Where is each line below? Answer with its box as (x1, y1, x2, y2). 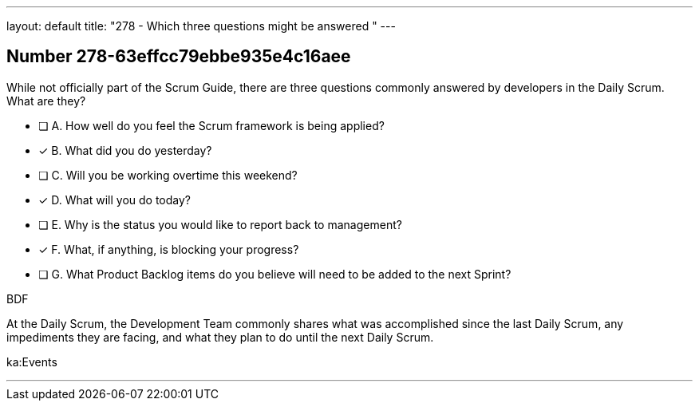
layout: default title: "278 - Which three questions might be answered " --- (6, 19, 396, 33)
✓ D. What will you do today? (38, 192, 191, 207)
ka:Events (6, 354, 57, 369)
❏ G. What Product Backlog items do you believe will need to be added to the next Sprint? (38, 267, 511, 281)
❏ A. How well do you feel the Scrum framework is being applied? (38, 118, 385, 132)
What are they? (6, 93, 86, 108)
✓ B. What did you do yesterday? (38, 143, 212, 157)
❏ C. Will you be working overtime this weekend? (38, 168, 298, 182)
